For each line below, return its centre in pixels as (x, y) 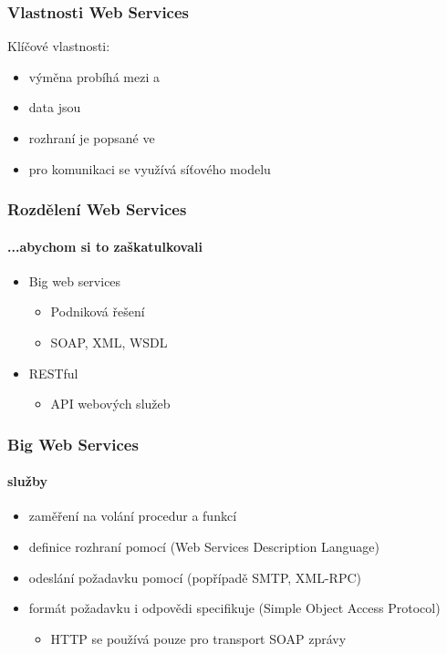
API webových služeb (110, 404)
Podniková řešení (98, 311)
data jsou (55, 107)
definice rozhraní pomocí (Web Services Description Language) (204, 547)
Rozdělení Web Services (97, 209)
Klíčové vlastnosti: (59, 46)
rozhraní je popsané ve (92, 138)
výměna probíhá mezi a (94, 76)
